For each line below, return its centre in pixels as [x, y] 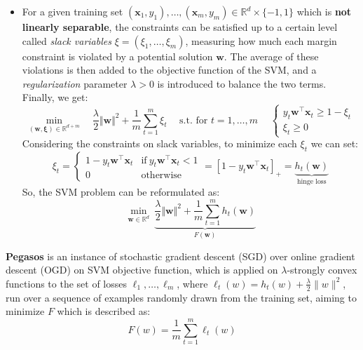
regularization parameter [75, 83]
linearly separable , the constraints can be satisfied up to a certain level [180, 27]
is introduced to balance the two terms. [242, 83]
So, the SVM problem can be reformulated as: [121, 192]
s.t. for [194, 120]
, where [192, 283]
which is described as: [104, 311]
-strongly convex [322, 270]
